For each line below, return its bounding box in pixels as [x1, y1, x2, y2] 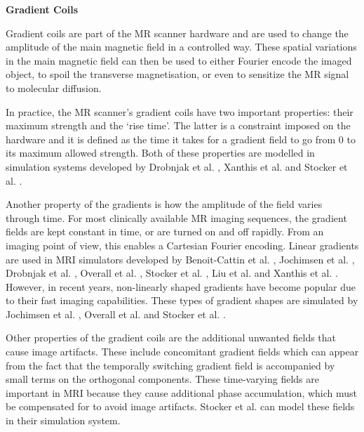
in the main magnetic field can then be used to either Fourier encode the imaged [6, 53, 352, 67]
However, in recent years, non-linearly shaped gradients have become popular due [6, 279, 356, 294]
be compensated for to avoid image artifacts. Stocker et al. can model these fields [6, 399, 355, 414]
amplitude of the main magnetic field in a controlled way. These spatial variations [6, 39, 357, 54]
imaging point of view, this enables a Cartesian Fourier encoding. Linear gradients [6, 237, 359, 252]
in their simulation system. [6, 413, 121, 428]
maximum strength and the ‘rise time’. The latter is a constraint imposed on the [6, 118, 351, 133]
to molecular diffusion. [6, 80, 102, 95]
